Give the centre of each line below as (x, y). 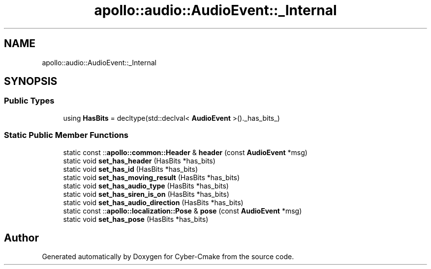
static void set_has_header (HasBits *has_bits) (139, 161)
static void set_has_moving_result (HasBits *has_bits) (152, 177)
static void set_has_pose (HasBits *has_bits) (136, 219)
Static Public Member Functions (66, 135)
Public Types (29, 101)
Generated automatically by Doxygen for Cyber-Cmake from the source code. (168, 257)
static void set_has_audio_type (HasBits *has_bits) (146, 186)
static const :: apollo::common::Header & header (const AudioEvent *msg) (185, 152)
